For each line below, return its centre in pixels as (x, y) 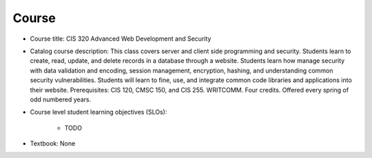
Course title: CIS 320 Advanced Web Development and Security (121, 39)
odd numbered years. (61, 99)
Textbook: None (53, 144)
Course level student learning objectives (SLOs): (99, 112)
